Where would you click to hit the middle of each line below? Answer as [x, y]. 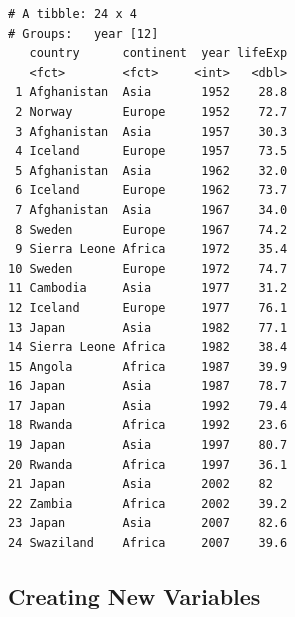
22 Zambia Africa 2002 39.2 [148, 503]
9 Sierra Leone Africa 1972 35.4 [151, 249]
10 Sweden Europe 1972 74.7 [148, 268]
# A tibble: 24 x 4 [72, 14]
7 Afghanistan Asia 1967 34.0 [151, 209]
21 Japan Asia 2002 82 [140, 484]
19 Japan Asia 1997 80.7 [148, 445]
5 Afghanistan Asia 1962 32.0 [151, 170]
